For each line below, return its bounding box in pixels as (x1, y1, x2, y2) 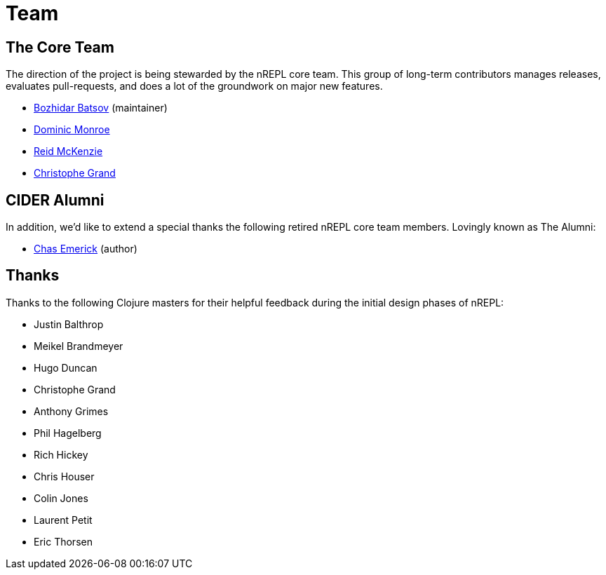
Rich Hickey (34, 448, 88, 461)
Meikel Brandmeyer (34, 339, 123, 352)
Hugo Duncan (34, 361, 97, 374)
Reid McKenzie (34, 145, 103, 158)
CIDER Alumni (6, 191, 105, 209)
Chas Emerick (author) (34, 243, 137, 255)
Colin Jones (34, 492, 88, 504)
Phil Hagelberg (34, 426, 102, 439)
